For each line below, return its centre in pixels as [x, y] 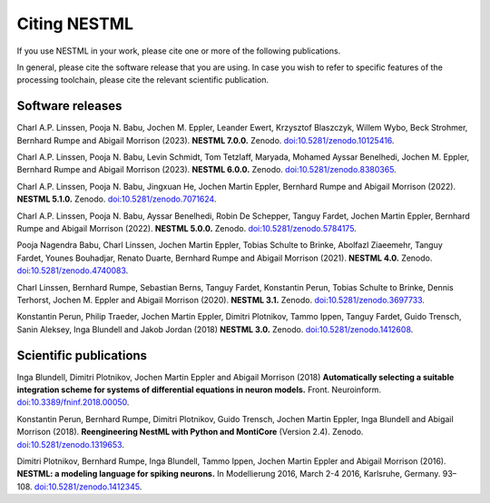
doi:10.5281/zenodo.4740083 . [73, 271]
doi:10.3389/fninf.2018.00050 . [73, 402]
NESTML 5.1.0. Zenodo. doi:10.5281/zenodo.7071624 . [117, 199]
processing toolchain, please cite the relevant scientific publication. [143, 80]
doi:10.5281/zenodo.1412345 [87, 487]
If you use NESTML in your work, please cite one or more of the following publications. [179, 51]
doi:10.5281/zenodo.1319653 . [70, 444]
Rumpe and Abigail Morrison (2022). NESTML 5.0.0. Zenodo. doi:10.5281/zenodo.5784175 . [187, 228]
